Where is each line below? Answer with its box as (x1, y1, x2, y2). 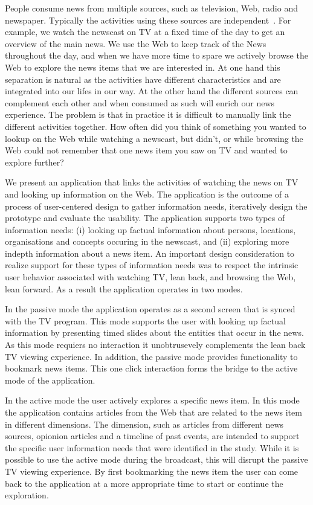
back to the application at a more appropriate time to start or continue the (5, 477, 283, 489)
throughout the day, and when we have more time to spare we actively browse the (5, 49, 308, 62)
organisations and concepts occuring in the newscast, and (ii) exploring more (5, 235, 289, 248)
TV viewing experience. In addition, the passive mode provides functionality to (5, 350, 298, 362)
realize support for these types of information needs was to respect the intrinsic (5, 259, 298, 271)
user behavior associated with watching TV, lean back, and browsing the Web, (5, 271, 296, 283)
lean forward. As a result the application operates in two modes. (5, 282, 243, 295)
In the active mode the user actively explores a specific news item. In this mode (5, 394, 300, 407)
